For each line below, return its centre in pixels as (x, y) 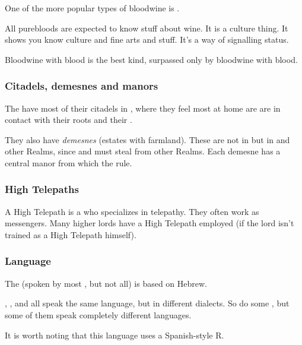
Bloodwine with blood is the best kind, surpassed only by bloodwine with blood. (151, 59)
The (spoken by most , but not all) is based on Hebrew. (106, 283)
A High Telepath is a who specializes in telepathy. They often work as (132, 211)
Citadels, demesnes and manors (82, 86)
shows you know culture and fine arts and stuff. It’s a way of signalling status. (147, 39)
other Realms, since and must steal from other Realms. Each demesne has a (143, 151)
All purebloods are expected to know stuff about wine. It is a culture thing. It (147, 28)
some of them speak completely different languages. (98, 314)
